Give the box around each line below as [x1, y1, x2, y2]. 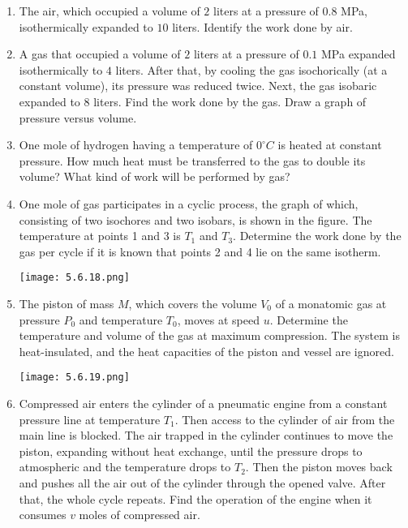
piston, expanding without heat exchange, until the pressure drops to [19, 442, 363, 459]
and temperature [79, 311, 163, 328]
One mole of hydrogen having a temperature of [19, 136, 253, 153]
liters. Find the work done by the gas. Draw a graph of [93, 92, 367, 109]
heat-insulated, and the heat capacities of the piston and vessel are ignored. [19, 342, 394, 359]
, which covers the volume [128, 294, 257, 311]
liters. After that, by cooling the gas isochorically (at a [115, 61, 388, 78]
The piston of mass [19, 294, 114, 311]
